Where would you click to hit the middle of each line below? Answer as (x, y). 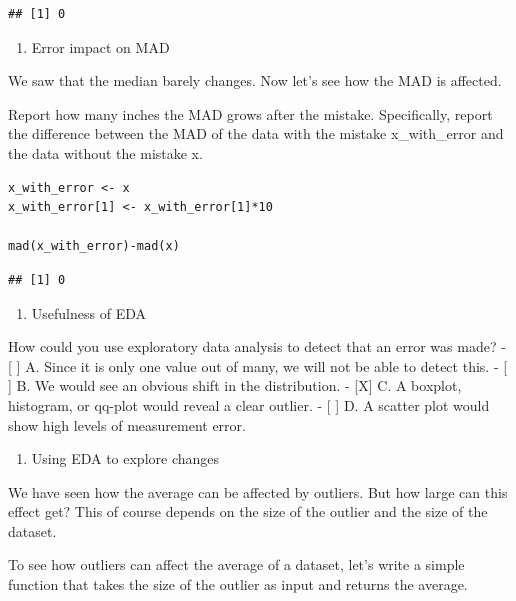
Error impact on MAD (100, 46)
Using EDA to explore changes (125, 458)
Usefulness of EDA (88, 312)
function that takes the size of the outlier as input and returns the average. (238, 584)
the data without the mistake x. (105, 152)
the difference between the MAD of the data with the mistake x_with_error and (256, 133)
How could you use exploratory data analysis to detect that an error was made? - (257, 346)
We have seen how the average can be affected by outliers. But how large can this (258, 491)
